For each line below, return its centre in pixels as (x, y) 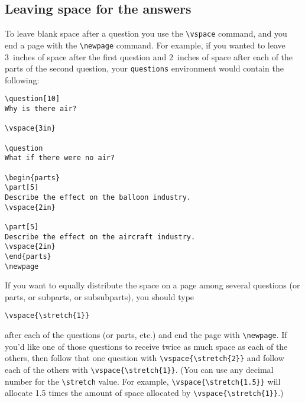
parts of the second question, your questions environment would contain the (144, 68)
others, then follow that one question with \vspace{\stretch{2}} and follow (145, 358)
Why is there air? (41, 109)
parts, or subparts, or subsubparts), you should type (100, 296)
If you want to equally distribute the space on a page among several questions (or (152, 285)
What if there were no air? (60, 158)
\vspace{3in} (30, 129)
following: (22, 79)
